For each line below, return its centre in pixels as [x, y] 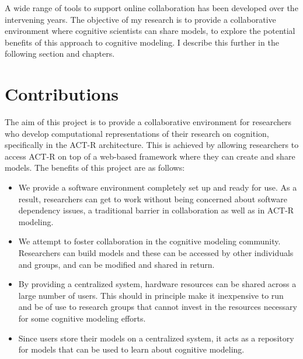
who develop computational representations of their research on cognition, [137, 133]
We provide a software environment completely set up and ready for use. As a [158, 187]
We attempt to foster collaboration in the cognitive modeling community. [149, 241]
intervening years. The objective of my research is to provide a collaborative [140, 19]
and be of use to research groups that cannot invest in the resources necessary [158, 307]
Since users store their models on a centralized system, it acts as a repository [156, 338]
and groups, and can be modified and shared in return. [116, 264]
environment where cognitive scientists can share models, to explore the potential [150, 31]
